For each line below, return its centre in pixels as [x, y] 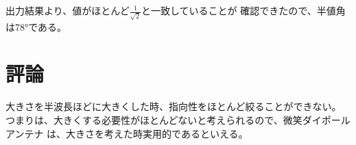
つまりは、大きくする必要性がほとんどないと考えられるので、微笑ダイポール [178, 120]
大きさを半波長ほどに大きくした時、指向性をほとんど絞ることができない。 [174, 106]
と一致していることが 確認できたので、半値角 [244, 10]
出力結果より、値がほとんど [68, 10]
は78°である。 [36, 26]
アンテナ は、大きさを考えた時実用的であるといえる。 [127, 133]
